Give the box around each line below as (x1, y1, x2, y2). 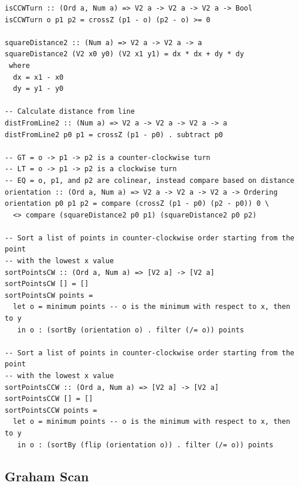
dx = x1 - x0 (13, 73, 64, 81)
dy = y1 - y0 (13, 84, 64, 93)
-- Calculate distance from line (5, 107, 135, 116)
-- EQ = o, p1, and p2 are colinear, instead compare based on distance (5, 176, 294, 185)
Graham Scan (5, 467, 89, 485)
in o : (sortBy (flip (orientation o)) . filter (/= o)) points (17, 440, 274, 449)
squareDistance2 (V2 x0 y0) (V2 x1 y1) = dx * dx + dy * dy (5, 50, 244, 59)
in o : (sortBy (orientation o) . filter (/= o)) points (17, 325, 244, 334)
